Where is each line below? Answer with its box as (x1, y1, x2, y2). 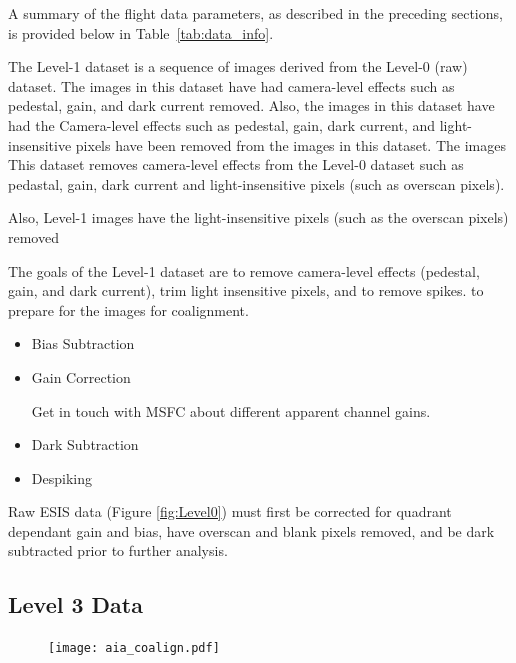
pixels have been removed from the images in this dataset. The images (75, 134, 506, 155)
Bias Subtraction (31, 333, 135, 354)
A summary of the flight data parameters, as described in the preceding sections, (8, 3, 503, 23)
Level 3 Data (8, 589, 143, 620)
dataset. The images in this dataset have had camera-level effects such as (8, 75, 455, 96)
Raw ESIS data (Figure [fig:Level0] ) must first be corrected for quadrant (8, 501, 452, 522)
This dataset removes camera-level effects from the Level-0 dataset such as (8, 154, 464, 175)
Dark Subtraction (31, 434, 139, 455)
